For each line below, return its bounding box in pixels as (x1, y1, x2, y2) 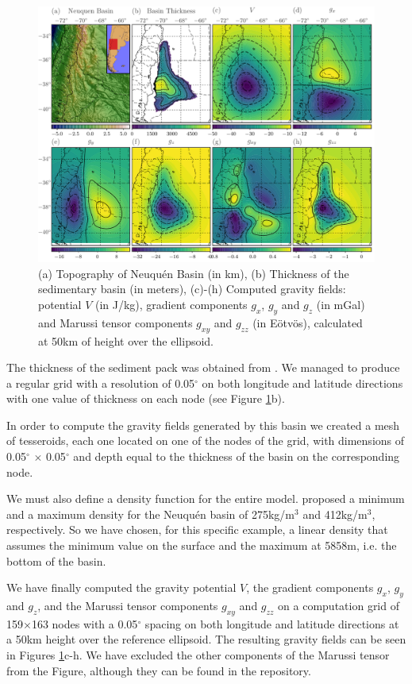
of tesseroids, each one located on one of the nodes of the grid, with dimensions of (6, 432, 405, 449)
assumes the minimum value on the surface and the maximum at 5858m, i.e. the (6, 537, 397, 554)
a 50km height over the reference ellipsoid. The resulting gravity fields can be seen (6, 631, 406, 647)
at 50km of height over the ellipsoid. (38, 332, 214, 349)
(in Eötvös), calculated (252, 314, 363, 330)
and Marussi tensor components (38, 314, 193, 330)
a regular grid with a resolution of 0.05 (6, 374, 195, 391)
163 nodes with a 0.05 (31, 615, 138, 632)
